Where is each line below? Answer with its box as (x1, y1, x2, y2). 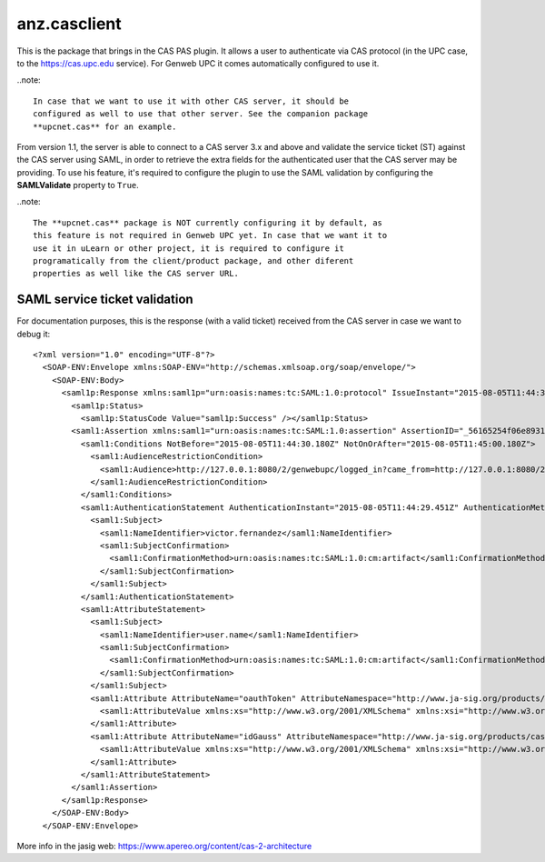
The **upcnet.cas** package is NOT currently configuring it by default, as (33, 217, 383, 227)
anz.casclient (16, 14, 122, 34)
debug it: (16, 328, 51, 339)
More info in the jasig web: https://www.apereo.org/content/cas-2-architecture (16, 840, 312, 851)
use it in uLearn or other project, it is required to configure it (33, 243, 344, 254)
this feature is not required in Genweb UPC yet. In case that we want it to (33, 230, 388, 241)
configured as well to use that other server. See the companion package (33, 109, 369, 119)
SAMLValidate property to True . (16, 180, 140, 191)
